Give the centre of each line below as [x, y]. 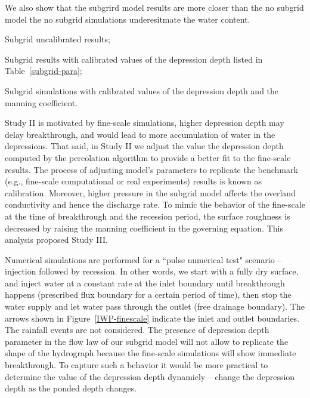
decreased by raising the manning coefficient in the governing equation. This [144, 228]
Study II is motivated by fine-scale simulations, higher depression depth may [145, 123]
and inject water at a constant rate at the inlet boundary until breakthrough [145, 283]
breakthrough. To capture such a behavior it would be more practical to [137, 365]
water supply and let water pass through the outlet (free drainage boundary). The [155, 306]
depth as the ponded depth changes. [71, 388]
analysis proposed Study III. [56, 240]
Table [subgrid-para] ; [44, 71]
